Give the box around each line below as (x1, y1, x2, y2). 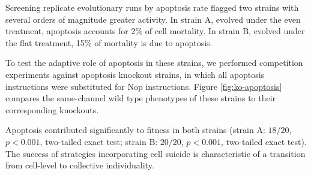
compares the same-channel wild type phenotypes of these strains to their (5, 92, 276, 104)
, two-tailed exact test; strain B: (40, 135, 158, 147)
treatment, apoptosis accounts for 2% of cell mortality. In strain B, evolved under (5, 25, 305, 37)
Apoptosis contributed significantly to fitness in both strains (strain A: (5, 123, 265, 136)
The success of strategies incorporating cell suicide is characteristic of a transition (5, 147, 306, 159)
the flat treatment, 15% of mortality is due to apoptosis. (5, 36, 213, 49)
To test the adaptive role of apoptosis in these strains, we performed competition (5, 56, 303, 69)
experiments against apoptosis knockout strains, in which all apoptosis (5, 68, 265, 80)
